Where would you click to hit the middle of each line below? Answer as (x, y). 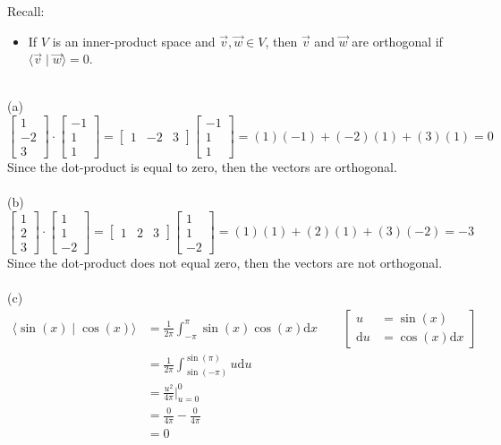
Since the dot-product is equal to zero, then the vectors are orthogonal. (202, 167)
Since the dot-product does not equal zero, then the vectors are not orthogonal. (225, 262)
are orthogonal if (397, 41)
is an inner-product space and (134, 41)
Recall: (26, 11)
